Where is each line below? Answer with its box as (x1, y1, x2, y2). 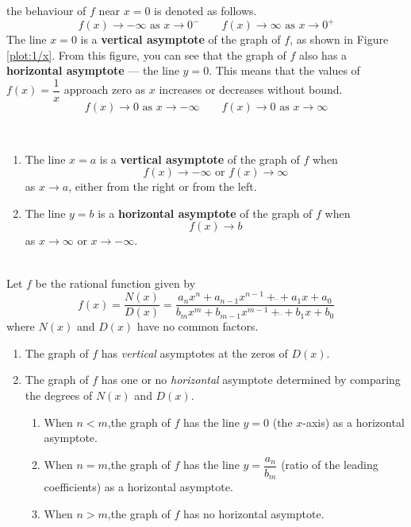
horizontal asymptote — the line (6, 62, 179, 79)
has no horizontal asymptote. (183, 505, 325, 521)
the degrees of (25, 387, 93, 404)
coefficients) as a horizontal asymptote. (44, 479, 233, 495)
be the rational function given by (35, 274, 196, 291)
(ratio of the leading (281, 456, 378, 473)
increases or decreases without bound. (159, 81, 343, 98)
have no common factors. (136, 318, 259, 335)
